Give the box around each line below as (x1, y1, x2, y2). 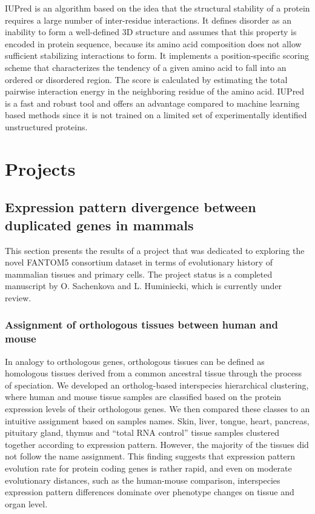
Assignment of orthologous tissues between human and (5, 317, 278, 332)
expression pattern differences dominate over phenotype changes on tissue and (5, 486, 294, 498)
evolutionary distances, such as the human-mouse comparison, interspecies (5, 473, 280, 486)
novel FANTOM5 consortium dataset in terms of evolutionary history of (5, 256, 273, 269)
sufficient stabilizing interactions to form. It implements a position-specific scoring (5, 49, 309, 62)
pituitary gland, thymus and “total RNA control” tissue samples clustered (5, 426, 280, 439)
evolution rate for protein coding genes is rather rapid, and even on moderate (5, 461, 292, 474)
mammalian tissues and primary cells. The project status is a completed (5, 267, 273, 280)
